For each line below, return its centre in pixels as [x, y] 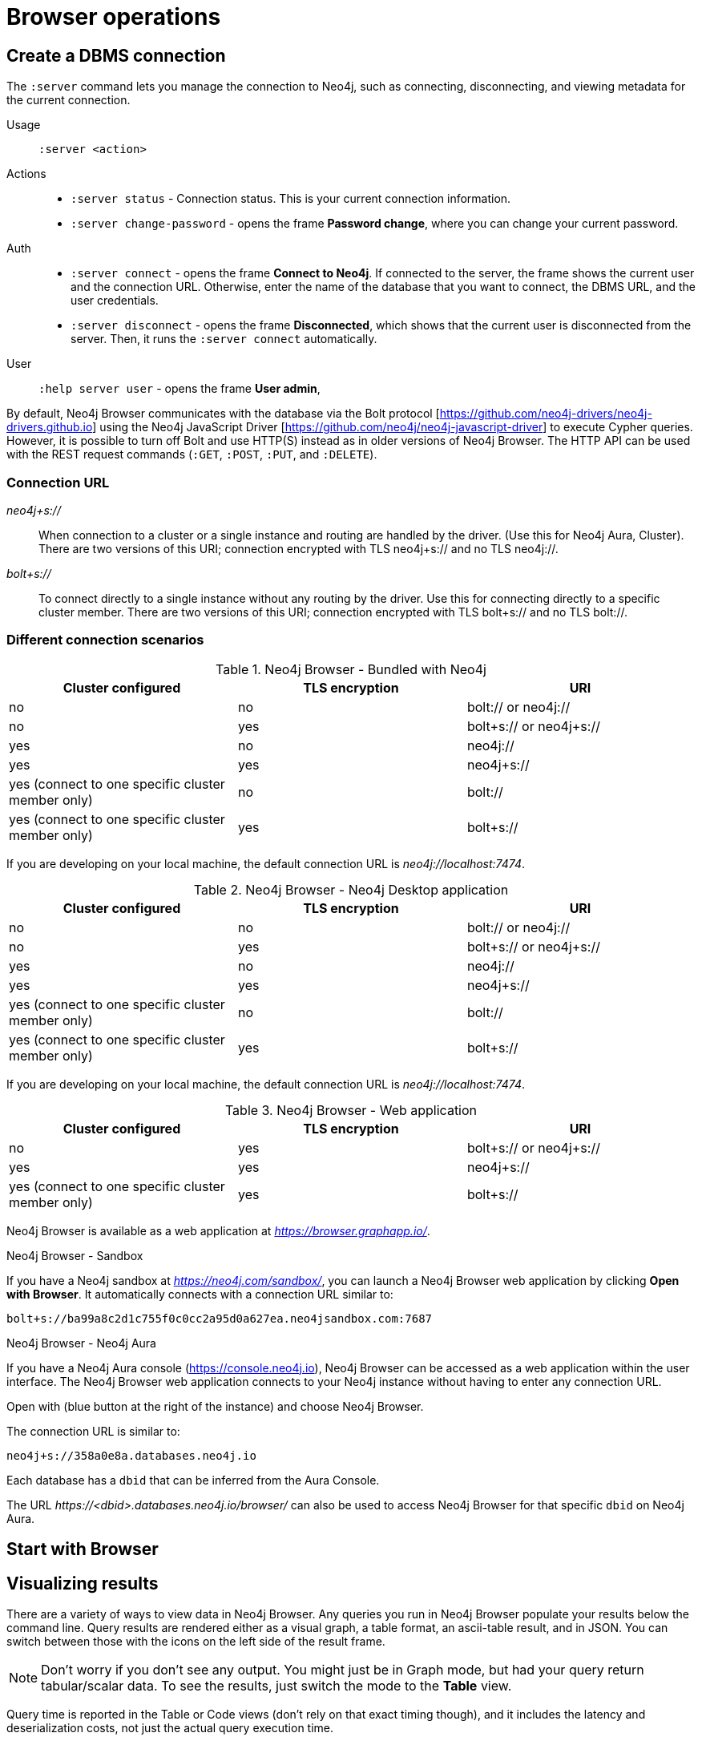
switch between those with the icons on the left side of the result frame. [196, 1641]
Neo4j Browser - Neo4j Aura [81, 1343]
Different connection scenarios [105, 640]
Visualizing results [83, 1583]
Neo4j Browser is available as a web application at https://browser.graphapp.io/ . [218, 1230]
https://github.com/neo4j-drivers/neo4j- [546, 414]
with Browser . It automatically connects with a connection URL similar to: [200, 1294]
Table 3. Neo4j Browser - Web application [351, 1110]
